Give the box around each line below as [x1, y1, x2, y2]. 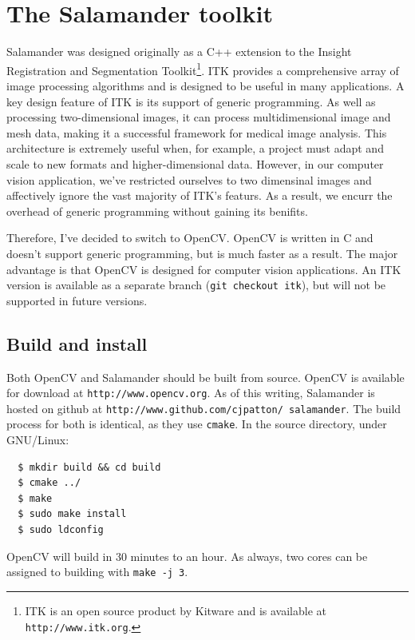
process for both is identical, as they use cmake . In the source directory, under [6, 415, 387, 432]
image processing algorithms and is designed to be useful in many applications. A [6, 77, 405, 93]
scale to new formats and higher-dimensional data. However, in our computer [6, 155, 384, 172]
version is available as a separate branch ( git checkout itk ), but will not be [6, 276, 386, 293]
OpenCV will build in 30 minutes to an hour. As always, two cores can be [6, 547, 368, 564]
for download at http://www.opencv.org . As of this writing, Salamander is [6, 384, 375, 401]
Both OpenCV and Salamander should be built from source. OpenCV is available [6, 368, 405, 385]
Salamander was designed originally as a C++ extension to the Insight [6, 43, 352, 60]
